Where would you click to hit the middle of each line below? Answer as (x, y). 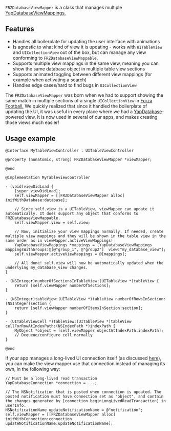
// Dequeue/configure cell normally (54, 335)
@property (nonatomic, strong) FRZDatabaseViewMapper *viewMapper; (79, 159)
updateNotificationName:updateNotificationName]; (59, 423)
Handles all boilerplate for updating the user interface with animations (86, 41)
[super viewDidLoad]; (37, 191)
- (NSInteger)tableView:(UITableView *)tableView (59, 299)
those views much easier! (32, 122)
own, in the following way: (33, 369)
